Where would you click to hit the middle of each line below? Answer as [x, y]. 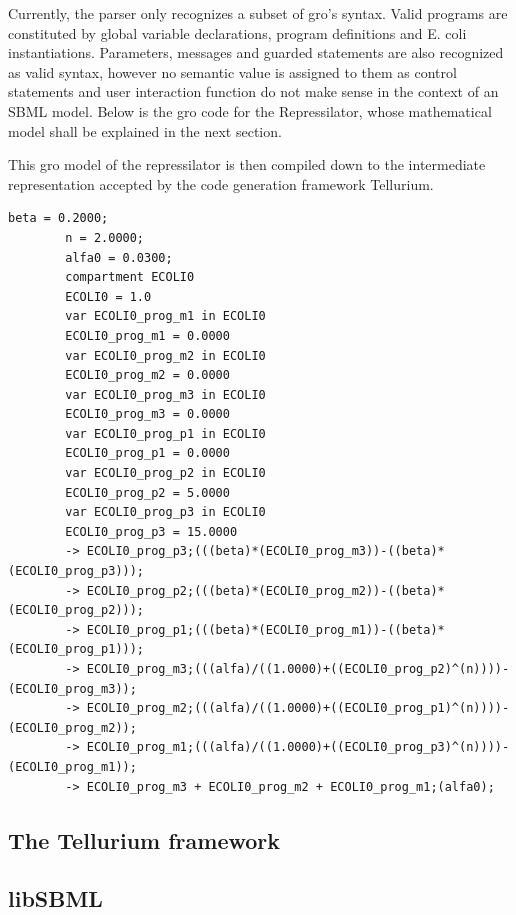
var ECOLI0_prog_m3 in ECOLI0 [165, 394]
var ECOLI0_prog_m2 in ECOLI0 [165, 355]
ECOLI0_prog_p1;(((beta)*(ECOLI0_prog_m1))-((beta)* [265, 629]
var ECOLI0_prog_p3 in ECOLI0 [165, 512]
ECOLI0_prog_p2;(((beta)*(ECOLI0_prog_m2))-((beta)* [265, 590]
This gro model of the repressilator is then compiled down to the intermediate [247, 164]
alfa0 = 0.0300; [119, 257]
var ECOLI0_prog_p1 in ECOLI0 [165, 433]
